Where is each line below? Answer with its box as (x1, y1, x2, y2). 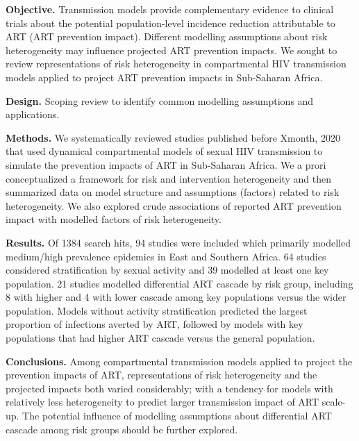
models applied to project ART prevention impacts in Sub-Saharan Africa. (6, 69, 323, 84)
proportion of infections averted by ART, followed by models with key (6, 317, 303, 331)
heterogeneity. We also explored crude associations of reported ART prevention (6, 198, 342, 213)
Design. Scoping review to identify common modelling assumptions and (6, 93, 314, 108)
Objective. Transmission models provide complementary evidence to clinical (6, 2, 334, 16)
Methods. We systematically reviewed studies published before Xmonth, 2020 (6, 130, 340, 144)
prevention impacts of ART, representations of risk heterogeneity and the (6, 367, 317, 382)
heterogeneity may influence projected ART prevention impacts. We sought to (6, 42, 337, 57)
